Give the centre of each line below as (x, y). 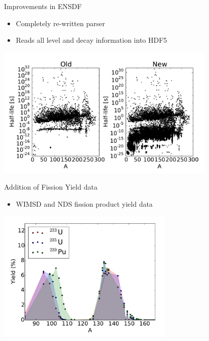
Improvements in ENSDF (43, 6)
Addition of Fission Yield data (51, 187)
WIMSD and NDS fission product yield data (84, 203)
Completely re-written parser (60, 23)
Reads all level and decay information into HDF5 (91, 40)
